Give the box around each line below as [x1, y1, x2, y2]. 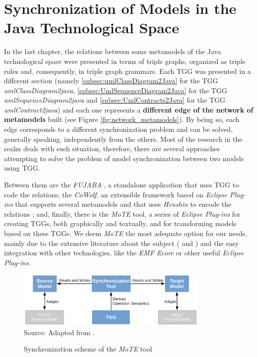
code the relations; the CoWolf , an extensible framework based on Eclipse [4, 189, 227, 199]
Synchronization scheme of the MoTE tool [24, 344, 152, 354]
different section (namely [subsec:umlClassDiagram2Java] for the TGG [4, 75, 218, 86]
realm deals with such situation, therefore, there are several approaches [4, 143, 220, 154]
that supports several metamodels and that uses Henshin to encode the [15, 199, 232, 209]
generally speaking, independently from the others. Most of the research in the [4, 133, 243, 144]
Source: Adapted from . [24, 327, 95, 337]
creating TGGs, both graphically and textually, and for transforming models [4, 218, 237, 229]
